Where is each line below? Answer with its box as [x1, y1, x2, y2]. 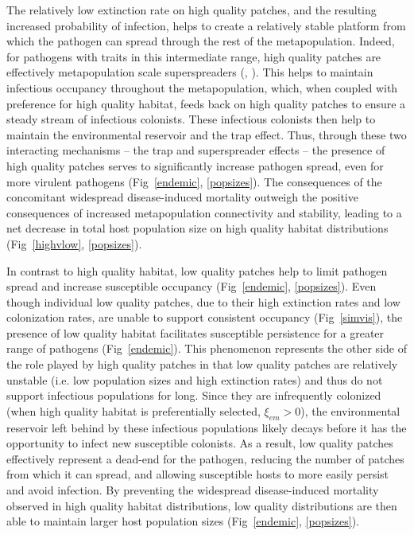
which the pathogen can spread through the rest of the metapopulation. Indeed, [6, 33, 395, 49]
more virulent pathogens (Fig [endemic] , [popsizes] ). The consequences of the [6, 173, 382, 189]
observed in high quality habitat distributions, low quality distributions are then [6, 497, 397, 514]
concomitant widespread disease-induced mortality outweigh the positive [6, 189, 358, 205]
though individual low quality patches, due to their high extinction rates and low [6, 293, 400, 310]
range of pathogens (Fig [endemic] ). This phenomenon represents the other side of [6, 340, 407, 357]
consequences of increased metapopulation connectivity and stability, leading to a [6, 204, 402, 221]
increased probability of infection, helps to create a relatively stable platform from [6, 17, 406, 33]
